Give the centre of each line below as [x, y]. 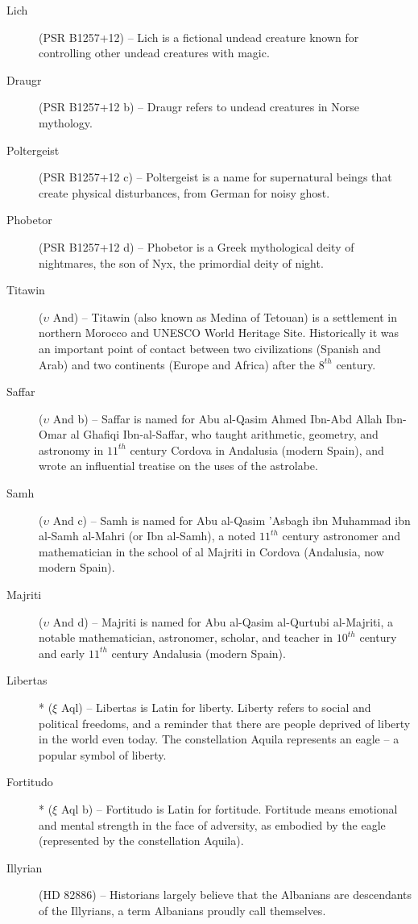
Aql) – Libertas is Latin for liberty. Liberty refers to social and [216, 707]
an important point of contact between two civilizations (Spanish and [210, 348]
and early [62, 653]
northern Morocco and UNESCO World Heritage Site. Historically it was [219, 333]
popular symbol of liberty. [103, 754]
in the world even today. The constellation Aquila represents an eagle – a [219, 739]
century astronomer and [341, 536]
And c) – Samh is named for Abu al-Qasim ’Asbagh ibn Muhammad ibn [232, 520]
